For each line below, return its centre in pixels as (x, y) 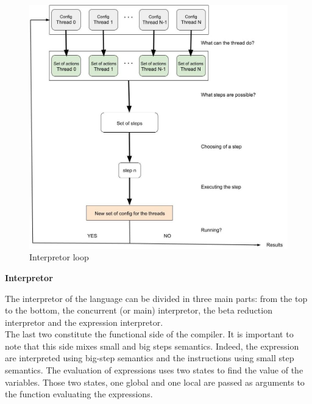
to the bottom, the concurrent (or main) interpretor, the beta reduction (139, 310)
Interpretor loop (59, 257)
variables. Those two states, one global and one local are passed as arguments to (155, 382)
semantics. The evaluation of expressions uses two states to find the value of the (154, 370)
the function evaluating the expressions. (79, 394)
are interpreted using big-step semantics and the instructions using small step (150, 358)
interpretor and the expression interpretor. (84, 322)
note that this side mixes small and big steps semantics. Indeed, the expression (152, 346)
